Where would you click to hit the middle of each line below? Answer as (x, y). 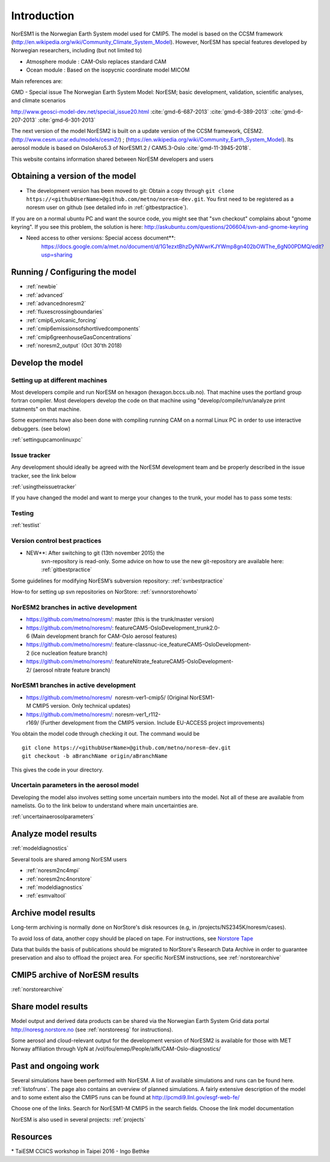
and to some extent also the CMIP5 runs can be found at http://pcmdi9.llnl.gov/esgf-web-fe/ (125, 1098)
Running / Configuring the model (74, 272)
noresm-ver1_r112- (138, 714)
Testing (23, 513)
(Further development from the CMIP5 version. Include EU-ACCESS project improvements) (152, 722)
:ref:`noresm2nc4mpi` (53, 870)
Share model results (50, 1007)
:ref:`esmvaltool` (46, 896)
